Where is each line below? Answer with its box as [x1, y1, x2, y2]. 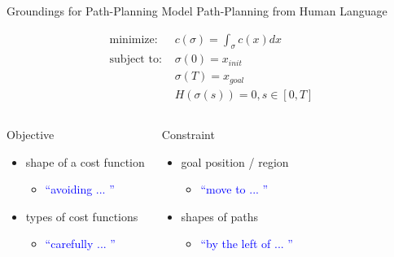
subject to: [109, 54, 162, 66]
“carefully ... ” [45, 235, 116, 252]
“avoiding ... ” [45, 181, 115, 198]
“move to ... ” [200, 181, 269, 198]
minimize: [109, 33, 158, 46]
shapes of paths [181, 207, 258, 224]
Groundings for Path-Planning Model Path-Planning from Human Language [7, 2, 387, 19]
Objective [7, 125, 55, 142]
